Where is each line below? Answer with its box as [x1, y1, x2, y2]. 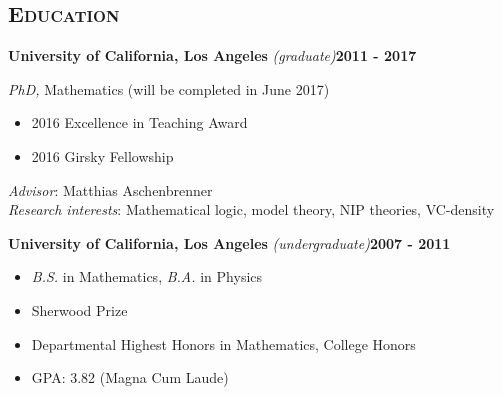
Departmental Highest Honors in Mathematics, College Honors [31, 333, 416, 354]
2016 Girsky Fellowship [31, 145, 174, 166]
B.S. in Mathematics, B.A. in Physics [31, 266, 263, 287]
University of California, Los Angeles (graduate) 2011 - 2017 [8, 45, 417, 66]
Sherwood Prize [31, 299, 128, 320]
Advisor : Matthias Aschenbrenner [8, 179, 213, 200]
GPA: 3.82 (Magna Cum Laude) [31, 367, 229, 388]
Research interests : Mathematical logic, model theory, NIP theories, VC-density [8, 199, 495, 220]
